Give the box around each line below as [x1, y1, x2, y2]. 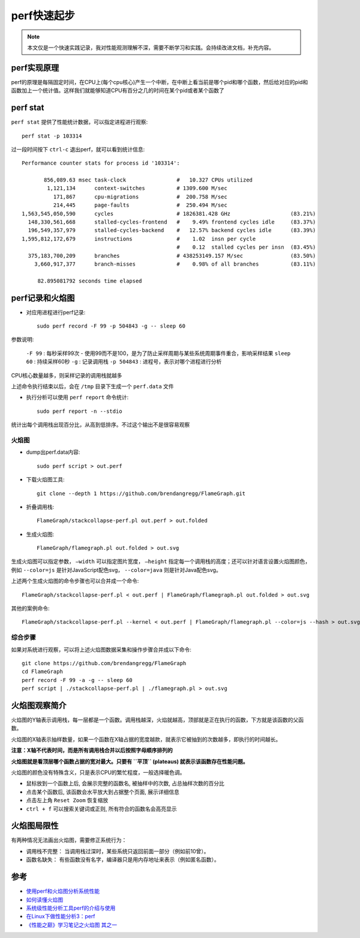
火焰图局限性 [11, 821, 59, 831]
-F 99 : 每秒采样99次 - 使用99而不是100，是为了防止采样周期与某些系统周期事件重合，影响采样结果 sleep [26, 349, 291, 357]
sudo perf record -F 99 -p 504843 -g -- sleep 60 [37, 323, 186, 330]
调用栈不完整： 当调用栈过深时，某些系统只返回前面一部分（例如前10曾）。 [26, 847, 209, 854]
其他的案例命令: [11, 605, 50, 612]
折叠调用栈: [26, 503, 55, 510]
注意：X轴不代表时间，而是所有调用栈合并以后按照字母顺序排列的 [11, 747, 173, 754]
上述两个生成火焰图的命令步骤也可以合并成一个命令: [11, 577, 139, 585]
